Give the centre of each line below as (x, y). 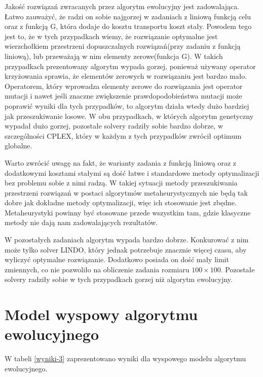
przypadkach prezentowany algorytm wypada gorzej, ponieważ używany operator (130, 66)
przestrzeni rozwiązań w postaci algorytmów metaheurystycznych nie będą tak (126, 192)
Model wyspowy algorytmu (101, 314)
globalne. (18, 146)
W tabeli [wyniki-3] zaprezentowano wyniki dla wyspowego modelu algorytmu (125, 358)
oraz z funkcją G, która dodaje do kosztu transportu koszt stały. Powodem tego (128, 26)
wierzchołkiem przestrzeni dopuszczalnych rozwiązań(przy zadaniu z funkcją (123, 46)
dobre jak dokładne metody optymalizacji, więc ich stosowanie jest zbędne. (121, 202)
